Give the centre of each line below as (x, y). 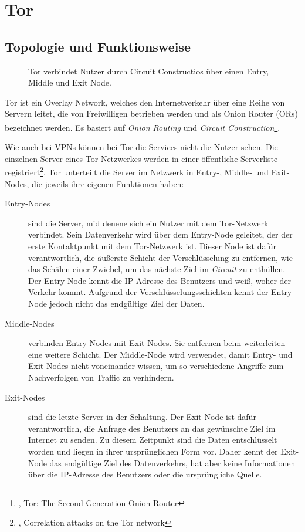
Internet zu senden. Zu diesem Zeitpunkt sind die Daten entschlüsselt (153, 440)
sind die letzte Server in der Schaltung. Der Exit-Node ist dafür (142, 417)
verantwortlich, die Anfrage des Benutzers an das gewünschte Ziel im (152, 428)
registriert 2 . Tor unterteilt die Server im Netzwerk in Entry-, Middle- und (137, 171)
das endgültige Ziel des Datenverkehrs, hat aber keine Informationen (172, 462)
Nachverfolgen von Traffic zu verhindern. (101, 377)
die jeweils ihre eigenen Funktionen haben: (108, 183)
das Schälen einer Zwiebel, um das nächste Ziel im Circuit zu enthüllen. (157, 269)
